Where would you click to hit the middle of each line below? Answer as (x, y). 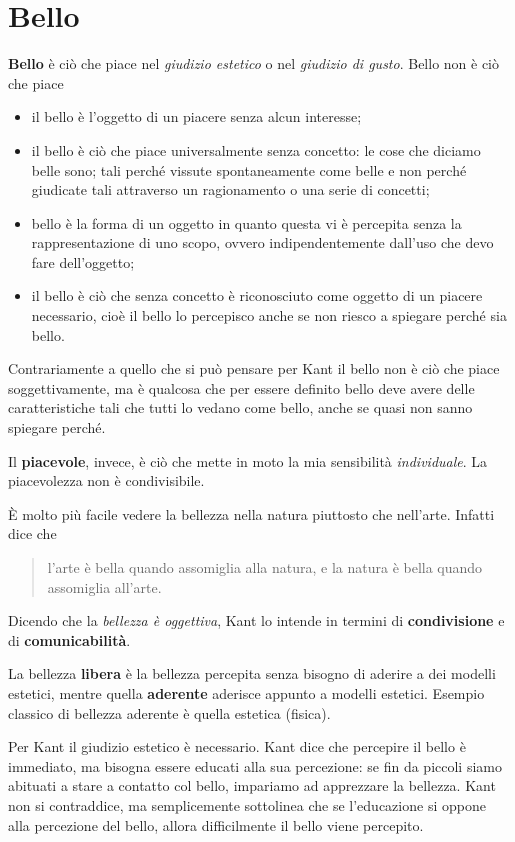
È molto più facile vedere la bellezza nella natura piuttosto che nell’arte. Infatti (251, 513)
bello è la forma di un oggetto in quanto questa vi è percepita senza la (246, 222)
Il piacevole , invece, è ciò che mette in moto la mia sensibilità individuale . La (248, 460)
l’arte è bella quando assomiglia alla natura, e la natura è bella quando (265, 567)
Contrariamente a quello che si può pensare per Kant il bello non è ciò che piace (254, 368)
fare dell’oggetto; (83, 261)
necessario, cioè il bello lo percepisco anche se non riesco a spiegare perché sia (269, 315)
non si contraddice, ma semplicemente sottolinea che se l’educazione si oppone (247, 804)
